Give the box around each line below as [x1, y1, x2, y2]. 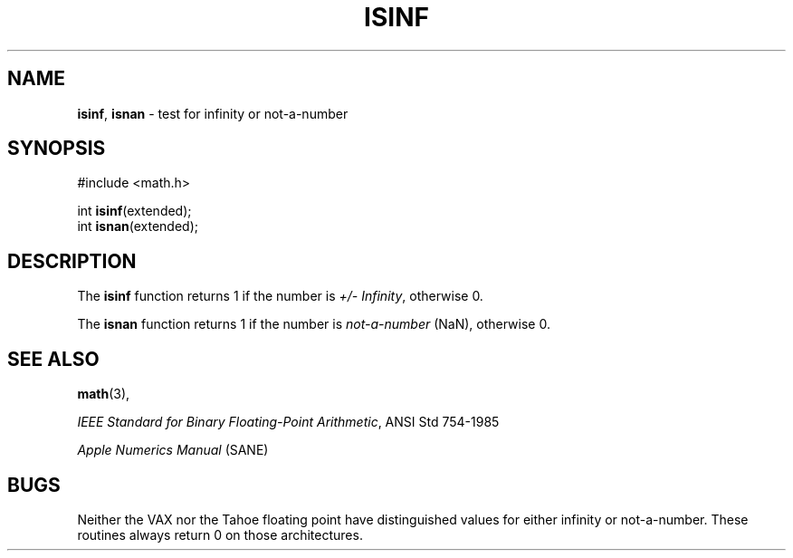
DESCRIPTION [7, 249, 137, 273]
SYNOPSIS [7, 137, 106, 160]
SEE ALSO [7, 347, 100, 370]
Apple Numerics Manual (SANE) [77, 442, 269, 458]
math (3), [77, 386, 130, 402]
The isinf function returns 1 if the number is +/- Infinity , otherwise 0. [77, 288, 483, 304]
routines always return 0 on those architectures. [77, 526, 363, 543]
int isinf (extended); [77, 203, 192, 219]
